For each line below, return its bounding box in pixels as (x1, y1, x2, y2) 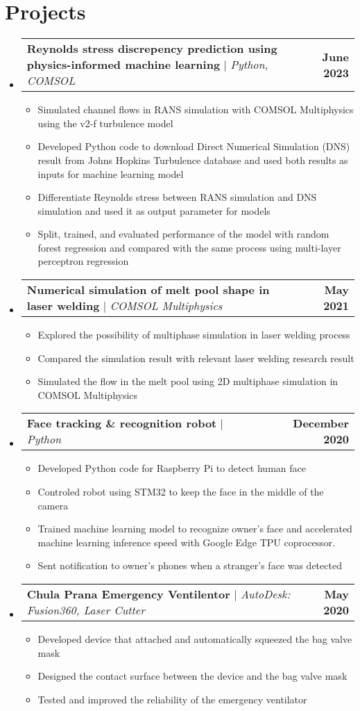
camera (37, 498, 69, 512)
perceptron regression (37, 254, 129, 268)
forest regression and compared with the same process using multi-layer (37, 240, 341, 254)
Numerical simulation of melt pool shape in (26, 281, 270, 298)
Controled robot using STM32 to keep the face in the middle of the (37, 484, 324, 499)
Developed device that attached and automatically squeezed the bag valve (37, 632, 352, 646)
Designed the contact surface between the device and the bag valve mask (37, 669, 348, 683)
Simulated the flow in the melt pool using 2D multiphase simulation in (37, 374, 338, 389)
